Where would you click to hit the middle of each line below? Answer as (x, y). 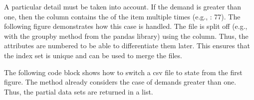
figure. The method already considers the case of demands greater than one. (120, 82)
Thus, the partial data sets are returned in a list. (79, 91)
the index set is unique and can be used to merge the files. (93, 55)
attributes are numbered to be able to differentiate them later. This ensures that (127, 46)
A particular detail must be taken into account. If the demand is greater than (123, 6)
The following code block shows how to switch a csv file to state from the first (123, 72)
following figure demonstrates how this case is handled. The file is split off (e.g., (126, 26)
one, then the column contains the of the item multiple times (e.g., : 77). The (122, 16)
